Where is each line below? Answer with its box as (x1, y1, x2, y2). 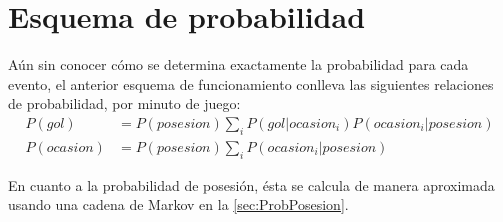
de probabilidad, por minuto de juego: (8, 93, 241, 114)
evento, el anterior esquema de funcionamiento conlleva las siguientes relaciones (8, 73, 494, 94)
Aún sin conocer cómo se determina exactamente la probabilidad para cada (8, 54, 469, 75)
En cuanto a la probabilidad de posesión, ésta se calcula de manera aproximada (8, 174, 495, 195)
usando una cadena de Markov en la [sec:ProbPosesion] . (8, 194, 349, 215)
